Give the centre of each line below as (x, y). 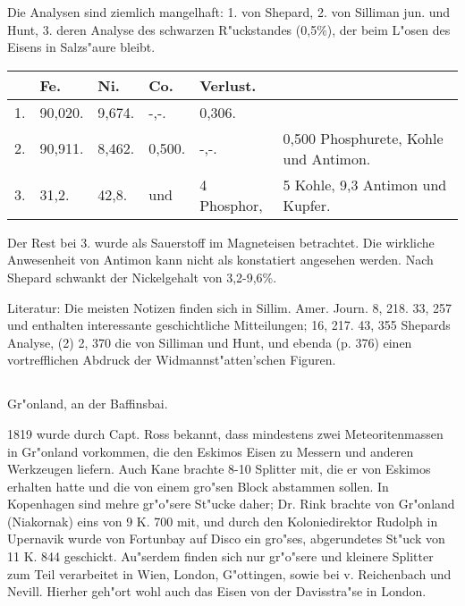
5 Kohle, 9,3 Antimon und (365, 184)
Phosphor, (231, 205)
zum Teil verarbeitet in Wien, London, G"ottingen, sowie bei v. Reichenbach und (229, 573)
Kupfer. (307, 205)
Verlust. (228, 85)
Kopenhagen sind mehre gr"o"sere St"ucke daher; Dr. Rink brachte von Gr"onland (231, 504)
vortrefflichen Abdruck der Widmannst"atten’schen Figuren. (172, 360)
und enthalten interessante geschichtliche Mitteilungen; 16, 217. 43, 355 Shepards (229, 325)
